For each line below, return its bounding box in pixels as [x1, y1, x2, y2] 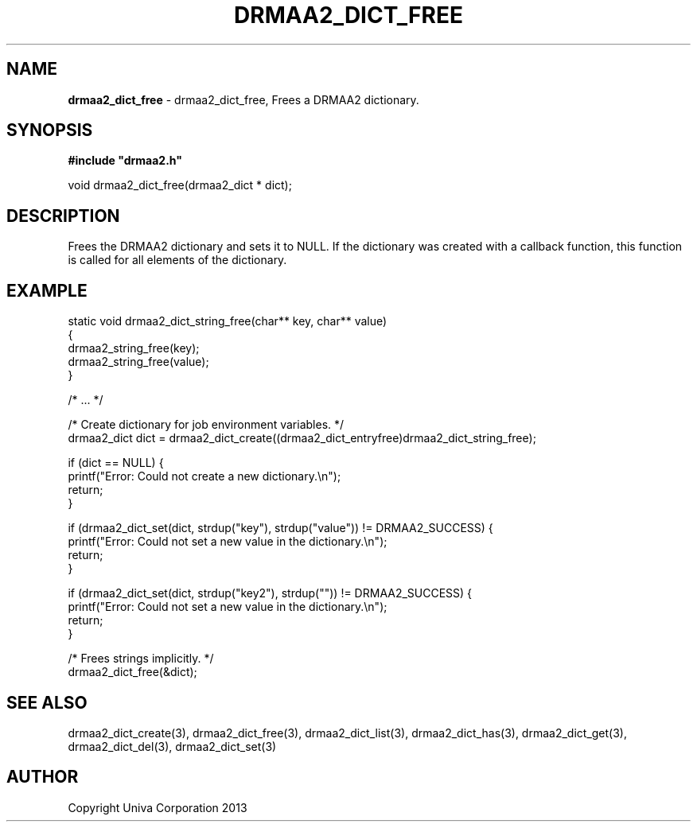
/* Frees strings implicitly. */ [68, 651, 214, 666]
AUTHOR [6, 767, 79, 787]
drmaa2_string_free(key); [68, 341, 200, 356]
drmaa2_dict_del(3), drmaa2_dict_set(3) [68, 739, 277, 753]
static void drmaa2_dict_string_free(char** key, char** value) [68, 314, 387, 328]
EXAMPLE [6, 280, 88, 301]
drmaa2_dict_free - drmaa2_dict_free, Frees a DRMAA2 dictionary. [68, 92, 419, 107]
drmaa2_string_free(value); [68, 355, 209, 369]
